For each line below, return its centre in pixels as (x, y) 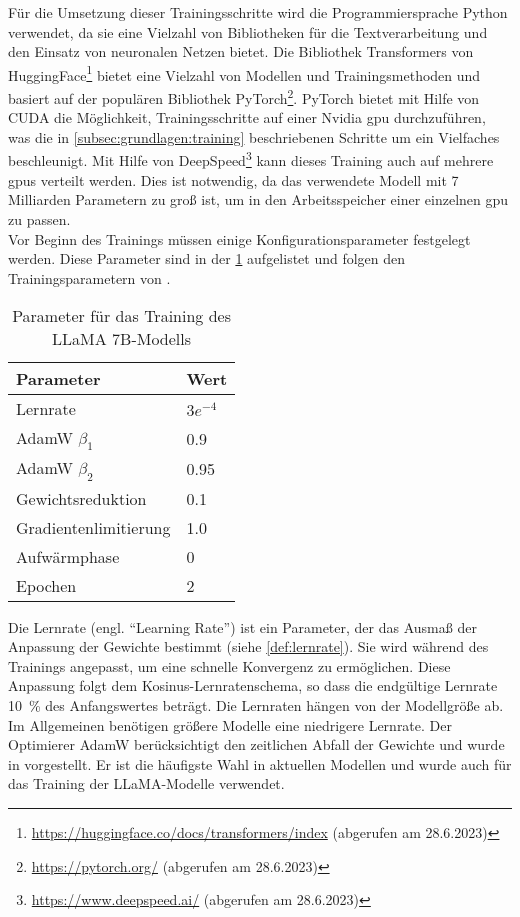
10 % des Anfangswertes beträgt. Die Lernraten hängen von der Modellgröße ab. (256, 705)
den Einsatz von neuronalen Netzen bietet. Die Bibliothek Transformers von (241, 51)
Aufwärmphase (68, 556)
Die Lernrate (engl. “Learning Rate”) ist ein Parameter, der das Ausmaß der (242, 626)
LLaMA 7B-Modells (122, 339)
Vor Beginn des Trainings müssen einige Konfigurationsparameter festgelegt (239, 238)
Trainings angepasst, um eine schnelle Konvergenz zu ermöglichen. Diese (229, 665)
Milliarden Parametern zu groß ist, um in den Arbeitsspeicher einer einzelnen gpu (258, 199)
